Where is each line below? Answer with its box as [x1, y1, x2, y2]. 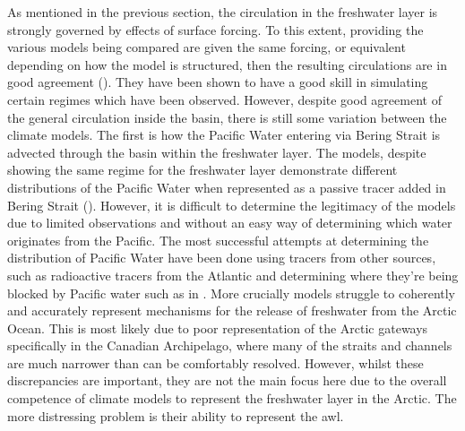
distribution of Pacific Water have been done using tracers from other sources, [7, 248, 436, 267]
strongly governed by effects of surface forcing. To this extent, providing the [7, 20, 424, 39]
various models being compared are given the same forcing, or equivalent [7, 38, 406, 56]
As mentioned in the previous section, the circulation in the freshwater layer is [7, 3, 438, 21]
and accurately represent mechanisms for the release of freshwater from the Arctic [7, 301, 457, 320]
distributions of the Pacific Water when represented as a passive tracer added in [7, 177, 446, 196]
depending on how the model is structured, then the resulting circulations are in [7, 55, 447, 73]
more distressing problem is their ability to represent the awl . [7, 406, 344, 425]
